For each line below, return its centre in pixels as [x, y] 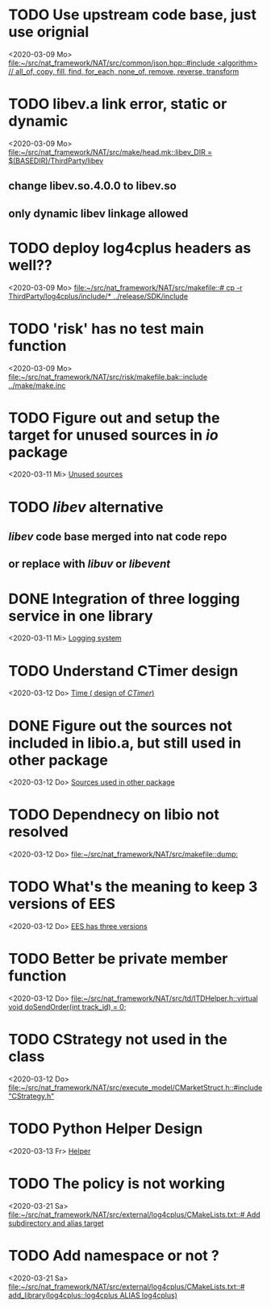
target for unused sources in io [114, 435]
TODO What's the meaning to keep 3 [133, 887]
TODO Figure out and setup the [114, 418]
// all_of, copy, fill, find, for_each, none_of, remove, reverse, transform [124, 71]
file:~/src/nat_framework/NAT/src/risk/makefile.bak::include [108, 377]
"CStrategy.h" [31, 1096]
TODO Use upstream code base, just [132, 15]
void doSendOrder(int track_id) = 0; [67, 1007]
